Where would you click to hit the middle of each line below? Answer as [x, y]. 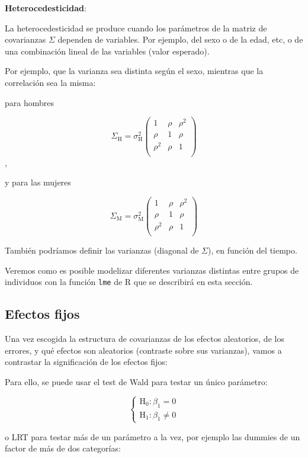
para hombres [29, 102]
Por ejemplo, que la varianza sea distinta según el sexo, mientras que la [134, 71]
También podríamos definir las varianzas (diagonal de [102, 250]
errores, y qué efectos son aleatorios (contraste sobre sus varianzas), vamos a [143, 350]
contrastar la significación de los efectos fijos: [86, 362]
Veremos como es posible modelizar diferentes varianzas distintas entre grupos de [152, 270]
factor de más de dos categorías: [63, 448]
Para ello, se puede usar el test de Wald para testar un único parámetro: [136, 381]
